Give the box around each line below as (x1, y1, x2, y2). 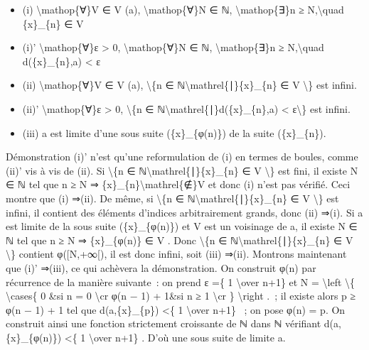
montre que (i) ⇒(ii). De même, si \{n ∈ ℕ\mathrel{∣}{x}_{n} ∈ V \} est (6, 190, 339, 205)
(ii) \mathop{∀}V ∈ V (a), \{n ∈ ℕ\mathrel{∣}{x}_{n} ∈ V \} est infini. (22, 77, 357, 92)
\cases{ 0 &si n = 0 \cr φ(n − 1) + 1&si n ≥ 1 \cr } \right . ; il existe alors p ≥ (6, 288, 356, 303)
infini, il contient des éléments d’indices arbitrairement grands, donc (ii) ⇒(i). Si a (6, 204, 363, 219)
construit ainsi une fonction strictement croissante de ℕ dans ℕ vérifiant (6, 316, 321, 331)
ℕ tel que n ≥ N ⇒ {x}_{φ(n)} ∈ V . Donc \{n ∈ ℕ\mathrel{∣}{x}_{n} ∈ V (6, 232, 353, 247)
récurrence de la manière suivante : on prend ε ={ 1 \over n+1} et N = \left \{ (6, 274, 355, 289)
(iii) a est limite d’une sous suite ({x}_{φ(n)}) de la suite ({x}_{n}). (22, 125, 326, 140)
